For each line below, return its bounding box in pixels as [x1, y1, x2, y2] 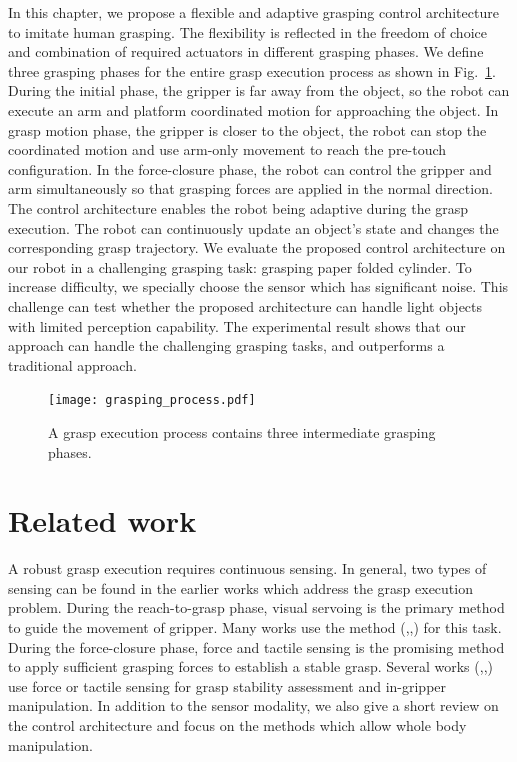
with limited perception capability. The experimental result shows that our [8, 315, 466, 336]
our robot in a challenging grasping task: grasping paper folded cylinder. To [8, 256, 472, 277]
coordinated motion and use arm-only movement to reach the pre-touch [8, 139, 447, 160]
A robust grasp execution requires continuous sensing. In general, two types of [8, 558, 487, 579]
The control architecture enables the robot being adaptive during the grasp [8, 197, 469, 218]
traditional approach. [8, 354, 137, 375]
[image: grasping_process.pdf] [48, 393, 256, 408]
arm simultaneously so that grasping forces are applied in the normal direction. [8, 178, 493, 199]
